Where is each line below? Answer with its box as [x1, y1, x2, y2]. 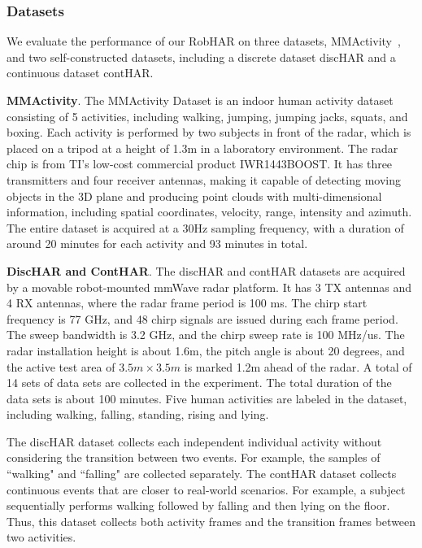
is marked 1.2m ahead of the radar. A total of [184, 358, 412, 375]
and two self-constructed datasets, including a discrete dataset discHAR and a [7, 48, 396, 65]
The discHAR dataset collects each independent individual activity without [7, 433, 382, 450]
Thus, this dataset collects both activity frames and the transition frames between [7, 512, 416, 529]
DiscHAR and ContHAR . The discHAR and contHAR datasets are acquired [7, 262, 406, 279]
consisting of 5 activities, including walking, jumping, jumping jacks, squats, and [7, 107, 408, 124]
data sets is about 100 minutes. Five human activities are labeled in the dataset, [7, 389, 407, 407]
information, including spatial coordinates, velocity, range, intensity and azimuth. [7, 203, 412, 220]
